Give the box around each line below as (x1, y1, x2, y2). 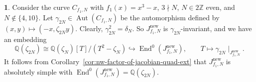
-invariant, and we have (180, 23, 252, 33)
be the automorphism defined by (120, 12, 220, 22)
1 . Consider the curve (4, 2, 70, 12)
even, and (206, 2, 235, 12)
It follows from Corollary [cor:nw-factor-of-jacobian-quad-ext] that (4, 56, 207, 66)
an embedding (4, 34, 47, 44)
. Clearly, (75, 23, 103, 33)
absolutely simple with (4, 66, 73, 77)
